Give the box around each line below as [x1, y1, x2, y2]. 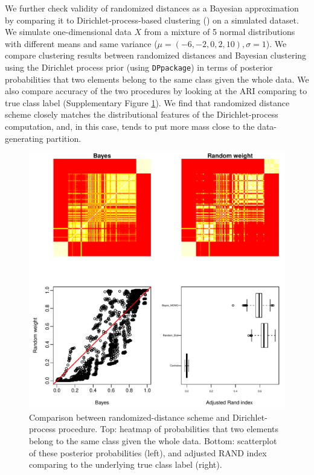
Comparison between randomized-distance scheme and [29, 410, 230, 423]
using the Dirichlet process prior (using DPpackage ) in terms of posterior [5, 60, 273, 73]
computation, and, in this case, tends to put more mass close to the [5, 120, 255, 132]
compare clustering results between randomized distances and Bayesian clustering [5, 49, 307, 62]
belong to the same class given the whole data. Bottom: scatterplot [29, 434, 277, 447]
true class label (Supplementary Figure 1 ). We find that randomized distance [5, 96, 290, 109]
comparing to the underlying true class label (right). [29, 458, 222, 471]
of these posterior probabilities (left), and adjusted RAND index [29, 446, 267, 459]
